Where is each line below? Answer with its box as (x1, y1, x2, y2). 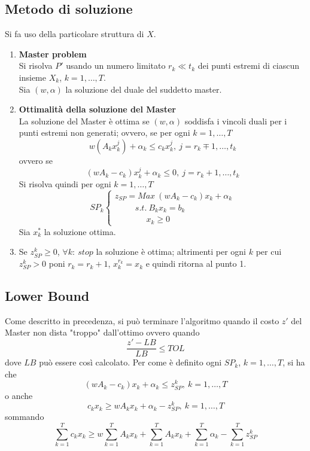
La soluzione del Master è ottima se (19, 114, 150, 127)
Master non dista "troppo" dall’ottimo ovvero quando (5, 326, 200, 339)
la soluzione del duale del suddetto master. (65, 83, 222, 95)
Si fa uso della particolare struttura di (5, 28, 144, 40)
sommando (5, 410, 44, 423)
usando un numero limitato (66, 59, 166, 72)
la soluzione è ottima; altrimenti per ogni (96, 245, 246, 258)
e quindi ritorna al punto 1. (145, 257, 247, 270)
